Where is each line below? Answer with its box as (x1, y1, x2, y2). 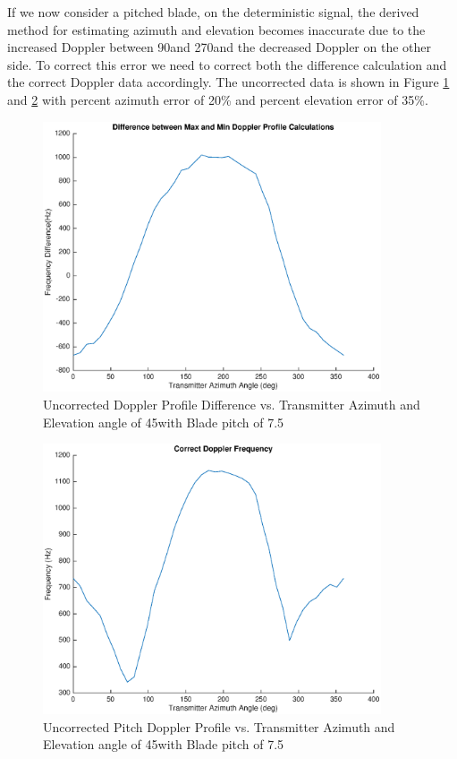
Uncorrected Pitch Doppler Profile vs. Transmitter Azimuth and (43, 717, 395, 736)
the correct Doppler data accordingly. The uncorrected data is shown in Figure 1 (7, 73, 450, 91)
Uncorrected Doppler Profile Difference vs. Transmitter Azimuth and (43, 395, 420, 414)
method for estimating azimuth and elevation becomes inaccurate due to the (7, 20, 426, 39)
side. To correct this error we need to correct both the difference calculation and (7, 55, 447, 73)
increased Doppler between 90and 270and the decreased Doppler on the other (7, 38, 432, 56)
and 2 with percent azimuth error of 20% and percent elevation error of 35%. (7, 90, 428, 108)
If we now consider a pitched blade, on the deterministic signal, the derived (7, 3, 419, 21)
